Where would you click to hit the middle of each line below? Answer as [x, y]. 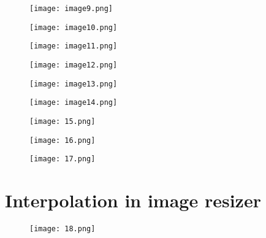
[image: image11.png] [74, 46]
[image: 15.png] [63, 121]
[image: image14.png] [74, 103]
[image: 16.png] [63, 140]
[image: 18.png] [63, 229]
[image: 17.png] [63, 159]
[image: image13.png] [74, 84]
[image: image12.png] [74, 65]
